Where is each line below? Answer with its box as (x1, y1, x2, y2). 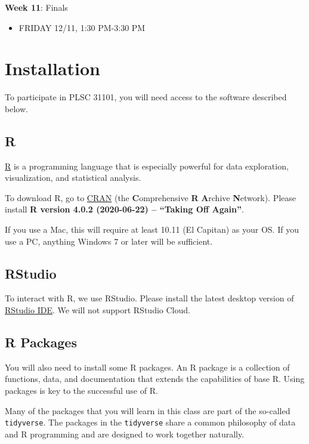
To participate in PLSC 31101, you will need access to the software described (5, 91, 287, 103)
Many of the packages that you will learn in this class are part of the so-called (5, 404, 291, 417)
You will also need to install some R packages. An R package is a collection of (5, 360, 290, 373)
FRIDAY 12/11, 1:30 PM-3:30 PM (18, 21, 146, 33)
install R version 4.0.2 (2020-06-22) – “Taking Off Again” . (5, 203, 244, 215)
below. (5, 102, 28, 115)
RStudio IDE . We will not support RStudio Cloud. (5, 304, 190, 316)
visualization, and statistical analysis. (5, 171, 141, 184)
